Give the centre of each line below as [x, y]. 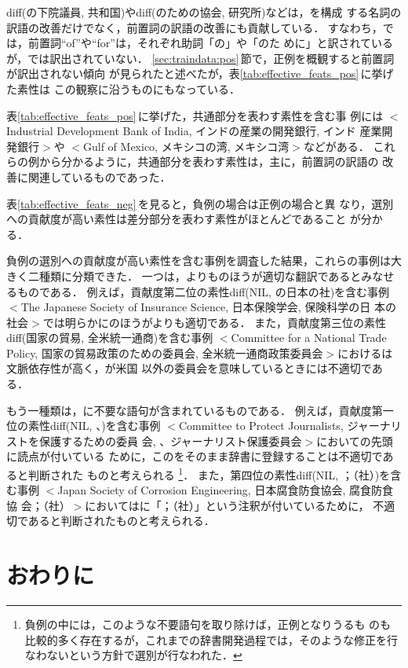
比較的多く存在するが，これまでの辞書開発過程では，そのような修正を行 [211, 639]
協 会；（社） [38, 505]
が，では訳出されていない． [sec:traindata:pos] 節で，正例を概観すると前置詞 [200, 58]
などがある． [336, 146]
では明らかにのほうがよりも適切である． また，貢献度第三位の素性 [214, 322]
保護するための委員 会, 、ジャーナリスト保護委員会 [170, 440]
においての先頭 [355, 440]
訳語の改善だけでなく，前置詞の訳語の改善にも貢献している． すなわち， [195, 27]
